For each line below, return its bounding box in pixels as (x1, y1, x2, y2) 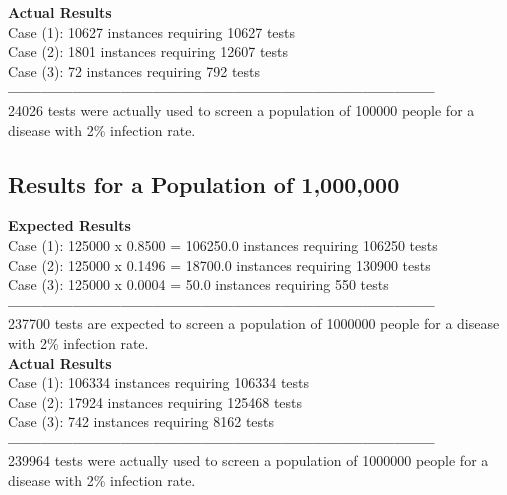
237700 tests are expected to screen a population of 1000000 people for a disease (8, 313, 500, 334)
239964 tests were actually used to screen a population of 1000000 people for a (8, 450, 489, 471)
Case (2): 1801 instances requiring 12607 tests (8, 41, 289, 62)
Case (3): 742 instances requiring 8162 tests (8, 411, 275, 432)
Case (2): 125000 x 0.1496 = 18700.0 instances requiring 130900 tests (8, 254, 431, 275)
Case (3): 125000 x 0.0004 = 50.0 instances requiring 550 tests (8, 274, 389, 295)
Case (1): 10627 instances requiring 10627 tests (8, 21, 296, 42)
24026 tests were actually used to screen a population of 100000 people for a (8, 99, 475, 120)
